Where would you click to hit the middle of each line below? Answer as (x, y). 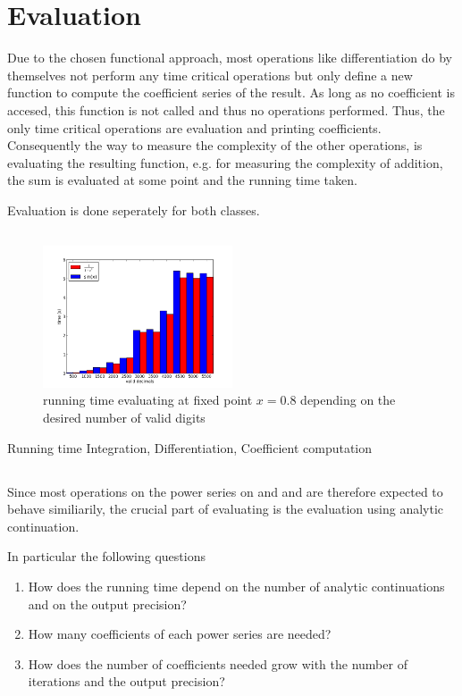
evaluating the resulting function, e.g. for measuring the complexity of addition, (225, 162)
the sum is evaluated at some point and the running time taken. (182, 180)
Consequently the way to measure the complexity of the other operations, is (215, 145)
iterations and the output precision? (126, 681)
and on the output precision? (107, 604)
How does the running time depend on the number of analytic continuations (236, 586)
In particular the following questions (106, 556)
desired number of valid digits (124, 418)
